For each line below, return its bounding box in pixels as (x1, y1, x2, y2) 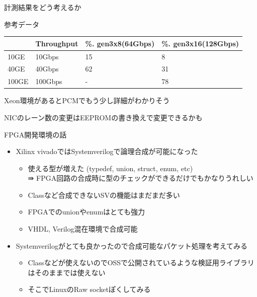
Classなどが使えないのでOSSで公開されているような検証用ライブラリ (28, 257, 254, 268)
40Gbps (35, 63, 59, 74)
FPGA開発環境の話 (4, 129, 67, 139)
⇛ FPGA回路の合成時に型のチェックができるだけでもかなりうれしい (28, 173, 253, 183)
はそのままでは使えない (28, 267, 106, 277)
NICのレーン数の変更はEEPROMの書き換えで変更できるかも (4, 112, 203, 122)
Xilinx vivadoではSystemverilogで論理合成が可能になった (16, 146, 198, 157)
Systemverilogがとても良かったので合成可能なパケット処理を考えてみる (16, 240, 248, 251)
